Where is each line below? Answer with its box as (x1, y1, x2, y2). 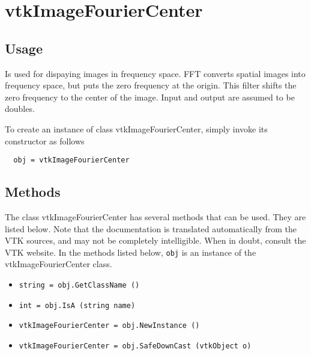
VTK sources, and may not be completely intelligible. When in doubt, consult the (5, 234, 306, 247)
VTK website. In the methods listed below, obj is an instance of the (5, 245, 256, 258)
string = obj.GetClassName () (19, 281, 140, 290)
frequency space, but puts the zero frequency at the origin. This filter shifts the (5, 79, 297, 91)
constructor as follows (5, 134, 85, 147)
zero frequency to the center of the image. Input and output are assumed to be (5, 90, 295, 103)
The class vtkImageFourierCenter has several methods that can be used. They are (5, 211, 306, 223)
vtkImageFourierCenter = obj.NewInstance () (19, 321, 200, 330)
